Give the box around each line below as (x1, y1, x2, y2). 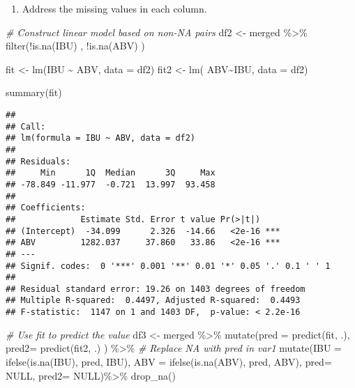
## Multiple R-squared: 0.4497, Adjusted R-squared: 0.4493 (6, 295, 301, 306)
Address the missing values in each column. (22, 1, 207, 15)
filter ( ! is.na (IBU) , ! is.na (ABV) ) (6, 38, 145, 53)
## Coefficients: (6, 203, 86, 213)
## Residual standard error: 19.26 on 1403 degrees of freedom (6, 284, 305, 294)
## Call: (6, 121, 46, 132)
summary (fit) (6, 85, 62, 100)
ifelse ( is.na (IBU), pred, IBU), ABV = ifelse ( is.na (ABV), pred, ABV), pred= (6, 354, 332, 368)
